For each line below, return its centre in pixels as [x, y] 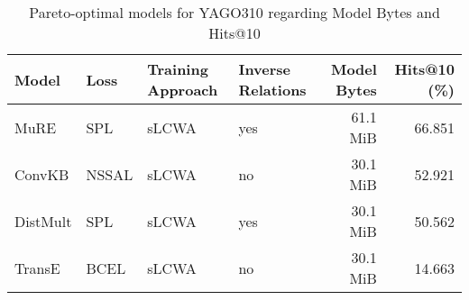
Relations [272, 90]
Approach [183, 90]
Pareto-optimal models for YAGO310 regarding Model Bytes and [234, 12]
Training [178, 69]
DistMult [43, 221]
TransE [37, 268]
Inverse [265, 69]
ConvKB [42, 174]
